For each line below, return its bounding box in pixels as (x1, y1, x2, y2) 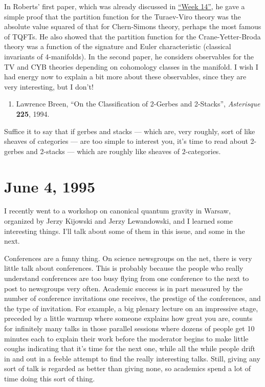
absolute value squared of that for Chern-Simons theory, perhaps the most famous (4, 21, 261, 32)
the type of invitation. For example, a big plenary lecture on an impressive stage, (4, 303, 258, 313)
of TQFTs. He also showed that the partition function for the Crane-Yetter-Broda (4, 31, 261, 41)
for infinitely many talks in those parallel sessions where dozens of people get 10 (4, 322, 255, 333)
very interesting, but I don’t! (4, 81, 94, 92)
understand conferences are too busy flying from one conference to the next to (4, 273, 249, 283)
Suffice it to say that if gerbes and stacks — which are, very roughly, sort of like (4, 125, 255, 136)
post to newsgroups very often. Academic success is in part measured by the (4, 283, 243, 293)
